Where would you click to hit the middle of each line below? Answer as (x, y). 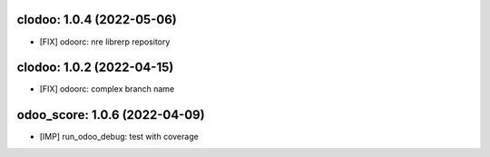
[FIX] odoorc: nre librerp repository (105, 42)
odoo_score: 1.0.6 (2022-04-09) (111, 115)
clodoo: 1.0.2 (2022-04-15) (95, 68)
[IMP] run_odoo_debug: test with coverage (119, 137)
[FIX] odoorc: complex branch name (107, 89)
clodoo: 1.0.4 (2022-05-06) (97, 20)
